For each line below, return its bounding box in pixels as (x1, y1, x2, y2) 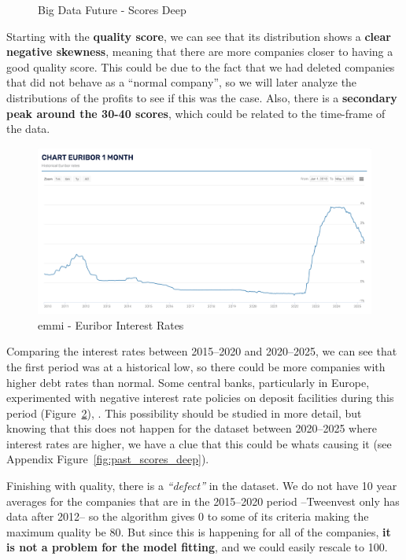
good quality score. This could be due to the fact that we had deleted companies (6, 58, 395, 75)
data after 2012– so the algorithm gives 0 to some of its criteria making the (6, 508, 369, 525)
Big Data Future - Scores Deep (38, 2, 186, 17)
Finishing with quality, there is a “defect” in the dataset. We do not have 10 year (6, 477, 397, 494)
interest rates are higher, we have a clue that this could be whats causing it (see (6, 435, 392, 451)
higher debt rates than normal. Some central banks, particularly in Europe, (6, 374, 370, 390)
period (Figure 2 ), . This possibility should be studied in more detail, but (6, 404, 362, 421)
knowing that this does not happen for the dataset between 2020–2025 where (6, 420, 377, 437)
